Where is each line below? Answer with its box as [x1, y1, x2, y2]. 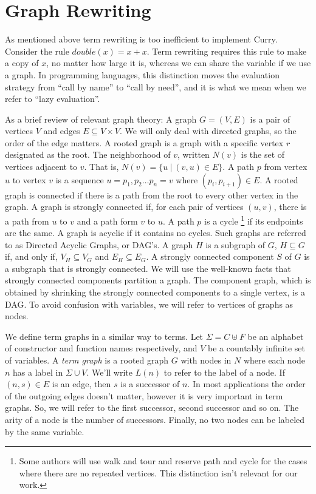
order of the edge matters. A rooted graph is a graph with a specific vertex [5, 136, 284, 149]
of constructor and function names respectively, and [5, 342, 197, 354]
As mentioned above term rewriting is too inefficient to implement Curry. [5, 33, 278, 46]
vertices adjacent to [5, 160, 78, 173]
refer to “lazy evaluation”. [5, 92, 100, 105]
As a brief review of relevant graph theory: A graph [5, 112, 197, 125]
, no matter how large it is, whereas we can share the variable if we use [46, 56, 311, 69]
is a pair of [250, 112, 290, 125]
